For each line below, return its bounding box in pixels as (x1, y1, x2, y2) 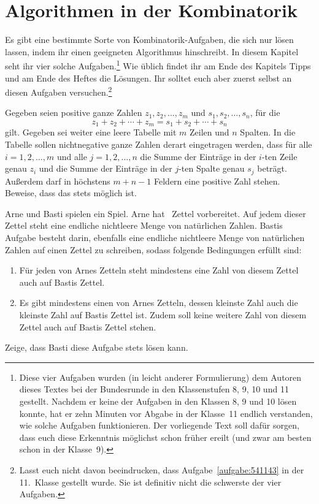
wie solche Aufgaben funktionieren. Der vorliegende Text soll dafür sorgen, (19, 419, 299, 432)
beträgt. (257, 162, 287, 175)
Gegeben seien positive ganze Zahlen (5, 106, 142, 119)
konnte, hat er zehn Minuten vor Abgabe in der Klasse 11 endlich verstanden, (19, 407, 313, 419)
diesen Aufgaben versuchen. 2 (5, 84, 112, 98)
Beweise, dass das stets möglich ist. (5, 186, 137, 199)
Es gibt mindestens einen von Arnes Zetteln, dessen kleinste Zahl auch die (19, 296, 298, 309)
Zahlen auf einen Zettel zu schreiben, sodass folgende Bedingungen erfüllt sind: (5, 243, 302, 256)
